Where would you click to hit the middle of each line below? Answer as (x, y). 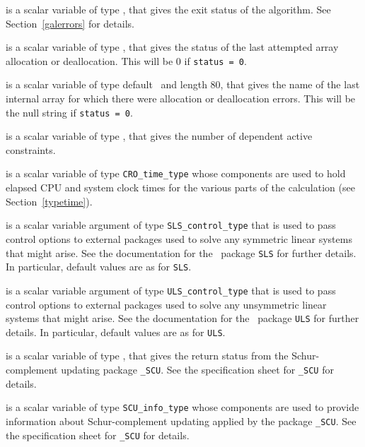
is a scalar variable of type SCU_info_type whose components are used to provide (182, 407)
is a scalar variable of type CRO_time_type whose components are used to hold (176, 173)
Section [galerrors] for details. (70, 23)
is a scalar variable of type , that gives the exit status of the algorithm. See (168, 9)
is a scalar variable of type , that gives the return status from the (147, 356)
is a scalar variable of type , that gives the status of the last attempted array (172, 47)
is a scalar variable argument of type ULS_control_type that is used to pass (171, 290)
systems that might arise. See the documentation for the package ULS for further (182, 318)
